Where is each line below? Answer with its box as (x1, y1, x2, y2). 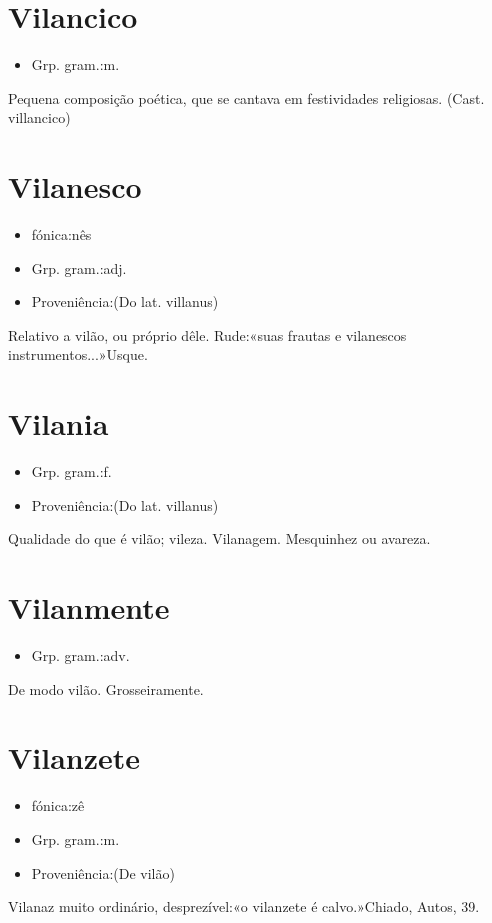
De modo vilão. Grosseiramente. (8, 678, 204, 699)
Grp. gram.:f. (31, 461, 112, 482)
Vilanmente (8, 587, 170, 628)
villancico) (8, 107, 71, 128)
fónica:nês (31, 224, 92, 245)
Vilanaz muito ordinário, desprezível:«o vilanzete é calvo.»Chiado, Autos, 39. (8, 896, 480, 917)
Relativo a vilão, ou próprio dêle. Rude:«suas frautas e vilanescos (8, 324, 407, 345)
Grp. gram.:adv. (31, 645, 130, 666)
